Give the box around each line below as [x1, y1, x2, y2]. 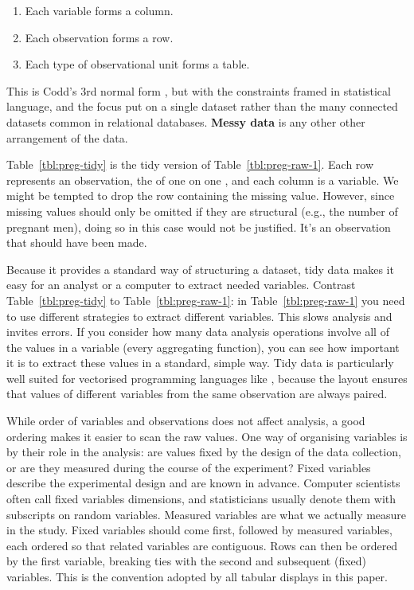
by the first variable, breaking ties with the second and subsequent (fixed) [6, 553, 367, 569]
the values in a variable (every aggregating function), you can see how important [6, 338, 400, 355]
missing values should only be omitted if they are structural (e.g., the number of [6, 202, 398, 219]
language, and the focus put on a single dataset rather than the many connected [6, 98, 398, 115]
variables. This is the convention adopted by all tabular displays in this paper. [6, 569, 388, 584]
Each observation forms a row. [25, 29, 174, 45]
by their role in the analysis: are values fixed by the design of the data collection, [6, 443, 401, 460]
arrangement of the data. [6, 129, 128, 146]
